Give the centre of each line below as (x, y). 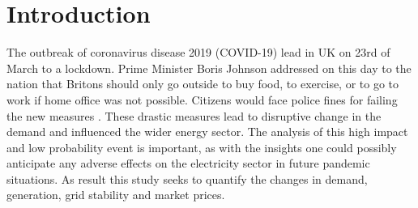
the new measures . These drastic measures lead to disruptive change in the (194, 115)
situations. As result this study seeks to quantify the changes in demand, (187, 178)
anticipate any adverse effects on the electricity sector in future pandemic (188, 163)
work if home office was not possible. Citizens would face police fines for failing (202, 99)
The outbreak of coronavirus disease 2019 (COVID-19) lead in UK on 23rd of (198, 52)
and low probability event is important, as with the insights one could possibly (202, 147)
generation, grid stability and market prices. (116, 195)
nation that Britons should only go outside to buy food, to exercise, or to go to (203, 84)
